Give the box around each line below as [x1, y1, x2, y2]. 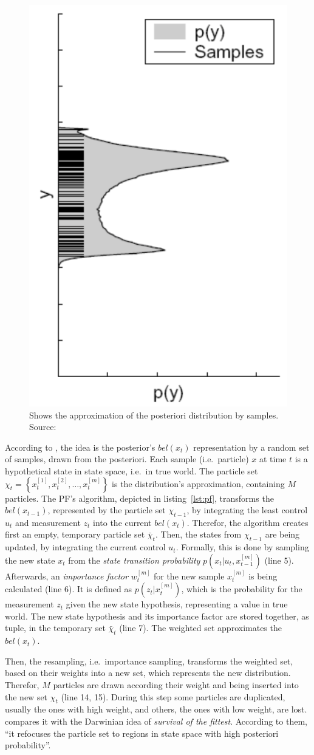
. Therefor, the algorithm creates [186, 516, 309, 528]
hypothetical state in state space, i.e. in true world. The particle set [5, 464, 258, 477]
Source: [29, 420, 56, 433]
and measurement [15, 516, 81, 528]
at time [259, 453, 287, 465]
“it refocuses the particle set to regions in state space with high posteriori [5, 726, 279, 739]
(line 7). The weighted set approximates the [119, 621, 282, 634]
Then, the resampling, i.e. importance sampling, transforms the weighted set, [5, 654, 293, 667]
